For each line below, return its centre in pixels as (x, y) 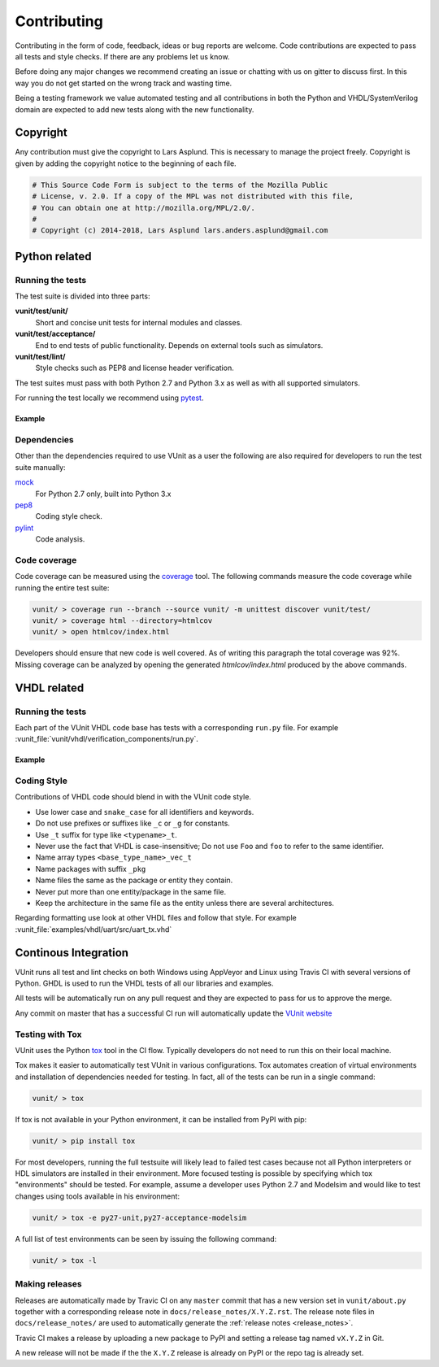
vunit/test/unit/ (41, 311)
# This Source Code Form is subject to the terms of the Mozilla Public (180, 185)
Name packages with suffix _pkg (91, 869)
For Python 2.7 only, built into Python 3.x (103, 494)
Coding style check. (69, 516)
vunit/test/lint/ (40, 357)
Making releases (48, 1284)
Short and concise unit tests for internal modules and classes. (139, 322)
